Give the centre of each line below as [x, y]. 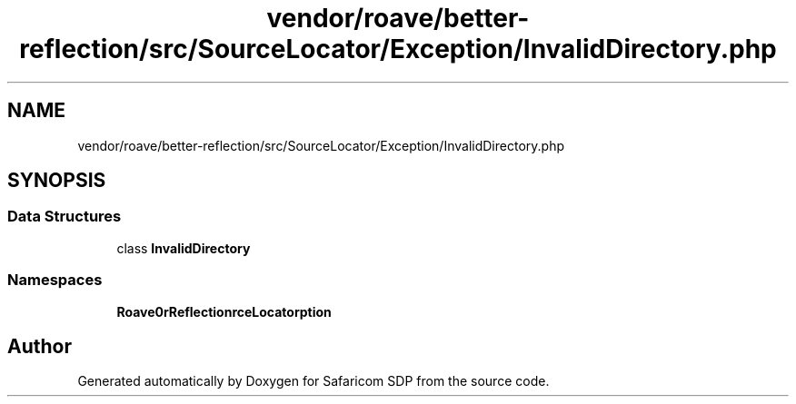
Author [40, 346]
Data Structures [65, 217]
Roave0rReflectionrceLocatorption [224, 311]
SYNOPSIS [57, 181]
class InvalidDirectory [184, 248]
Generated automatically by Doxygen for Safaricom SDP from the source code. [313, 381]
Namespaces [55, 280]
